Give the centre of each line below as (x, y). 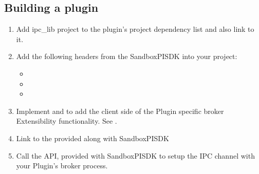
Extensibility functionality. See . (67, 121)
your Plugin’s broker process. (62, 166)
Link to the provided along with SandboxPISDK (92, 138)
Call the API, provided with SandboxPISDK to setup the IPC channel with (135, 155)
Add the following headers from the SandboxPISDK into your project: (127, 56)
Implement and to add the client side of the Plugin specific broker (120, 111)
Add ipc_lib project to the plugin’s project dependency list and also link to (135, 29)
